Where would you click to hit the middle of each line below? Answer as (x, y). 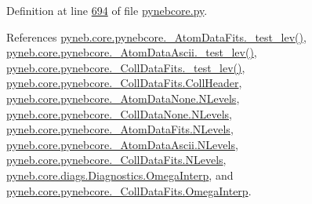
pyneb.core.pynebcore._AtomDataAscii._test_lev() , (132, 52)
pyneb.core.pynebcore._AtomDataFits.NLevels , (120, 129)
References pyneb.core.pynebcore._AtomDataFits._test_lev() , (156, 36)
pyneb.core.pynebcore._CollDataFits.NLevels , (116, 160)
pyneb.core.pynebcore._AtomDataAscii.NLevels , (122, 144)
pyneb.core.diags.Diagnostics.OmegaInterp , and (120, 175)
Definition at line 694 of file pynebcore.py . (107, 10)
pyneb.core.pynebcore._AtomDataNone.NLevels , (123, 98)
